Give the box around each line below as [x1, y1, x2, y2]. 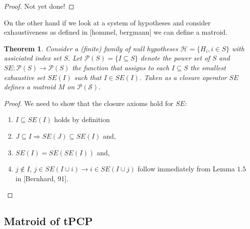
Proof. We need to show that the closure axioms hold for [4, 98, 174, 108]
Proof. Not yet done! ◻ [4, 1, 74, 11]
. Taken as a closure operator [139, 72, 227, 82]
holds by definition [54, 114, 110, 125]
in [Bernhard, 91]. [15, 173, 68, 183]
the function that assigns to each [72, 62, 169, 72]
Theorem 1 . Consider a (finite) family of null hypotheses [4, 43, 178, 53]
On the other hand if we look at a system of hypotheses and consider [4, 17, 211, 27]
